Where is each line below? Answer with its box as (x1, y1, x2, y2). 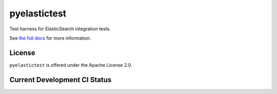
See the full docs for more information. (9, 35, 91, 41)
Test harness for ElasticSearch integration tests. (9, 26, 111, 32)
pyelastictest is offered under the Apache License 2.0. (9, 62, 132, 68)
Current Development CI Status (9, 75, 112, 84)
